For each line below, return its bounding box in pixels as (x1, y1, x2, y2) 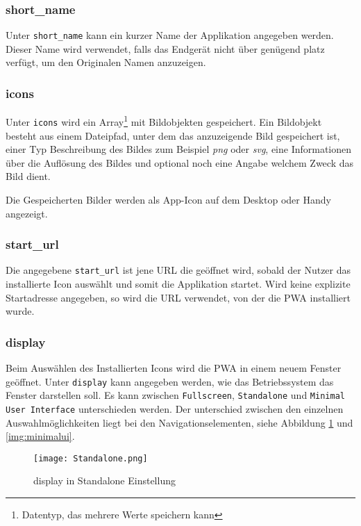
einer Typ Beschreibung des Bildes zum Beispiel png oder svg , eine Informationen (6, 142, 352, 156)
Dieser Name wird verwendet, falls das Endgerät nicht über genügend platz (6, 41, 325, 56)
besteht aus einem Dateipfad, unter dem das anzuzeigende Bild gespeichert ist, (6, 128, 340, 142)
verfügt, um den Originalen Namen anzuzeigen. (6, 55, 206, 69)
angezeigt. (6, 206, 48, 220)
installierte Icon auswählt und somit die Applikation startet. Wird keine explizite (6, 277, 351, 291)
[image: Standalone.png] (33, 453, 148, 463)
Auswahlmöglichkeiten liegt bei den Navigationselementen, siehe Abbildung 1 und (6, 415, 353, 429)
